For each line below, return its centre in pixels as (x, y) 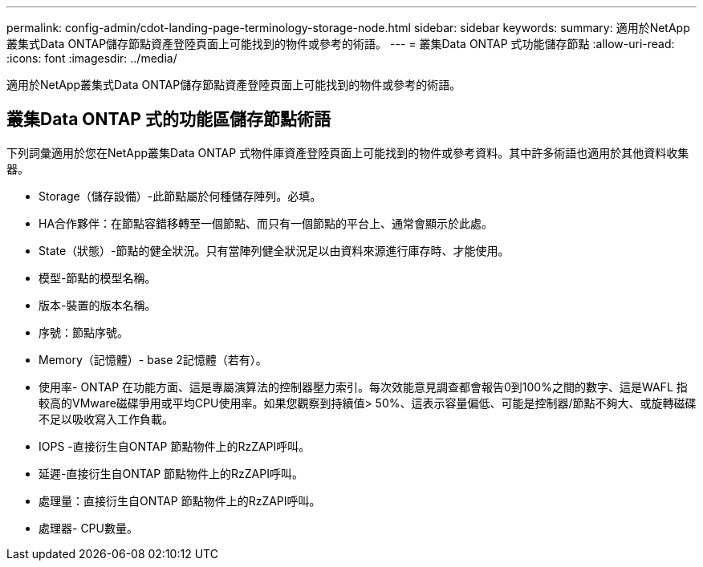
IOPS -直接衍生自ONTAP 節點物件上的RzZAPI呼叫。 (175, 446)
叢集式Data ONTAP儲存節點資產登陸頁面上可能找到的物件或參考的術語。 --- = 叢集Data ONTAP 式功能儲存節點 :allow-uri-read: (341, 44)
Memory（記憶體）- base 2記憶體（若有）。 (153, 359)
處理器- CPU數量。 (88, 528)
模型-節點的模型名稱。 (98, 277)
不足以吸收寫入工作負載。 (106, 419)
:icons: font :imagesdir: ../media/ (92, 58)
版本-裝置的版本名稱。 (98, 305)
